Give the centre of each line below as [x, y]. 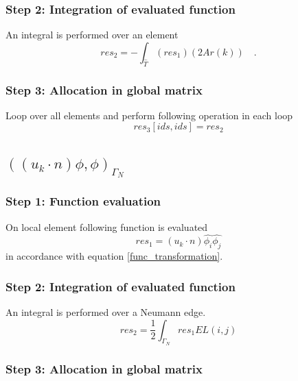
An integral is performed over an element [92, 35]
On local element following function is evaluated [107, 226]
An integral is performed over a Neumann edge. [106, 312]
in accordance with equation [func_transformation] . [114, 256]
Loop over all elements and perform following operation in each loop [149, 115]
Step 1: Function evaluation [83, 201]
